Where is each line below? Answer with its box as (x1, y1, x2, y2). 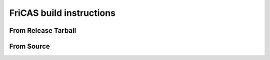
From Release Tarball (9, 26, 76, 35)
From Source (9, 42, 50, 51)
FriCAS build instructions (9, 7, 116, 18)
